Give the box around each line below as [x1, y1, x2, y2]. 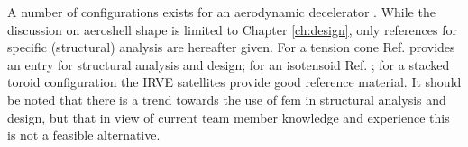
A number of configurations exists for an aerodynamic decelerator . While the [7, 3, 436, 21]
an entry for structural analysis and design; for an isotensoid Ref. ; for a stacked [7, 55, 450, 73]
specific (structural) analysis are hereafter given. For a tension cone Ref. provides [7, 38, 455, 56]
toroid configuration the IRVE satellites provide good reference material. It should [7, 73, 462, 91]
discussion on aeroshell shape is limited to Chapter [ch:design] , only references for [7, 20, 457, 39]
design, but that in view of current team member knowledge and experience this [7, 108, 450, 126]
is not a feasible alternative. [7, 125, 161, 144]
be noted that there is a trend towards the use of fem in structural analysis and [7, 90, 446, 108]
